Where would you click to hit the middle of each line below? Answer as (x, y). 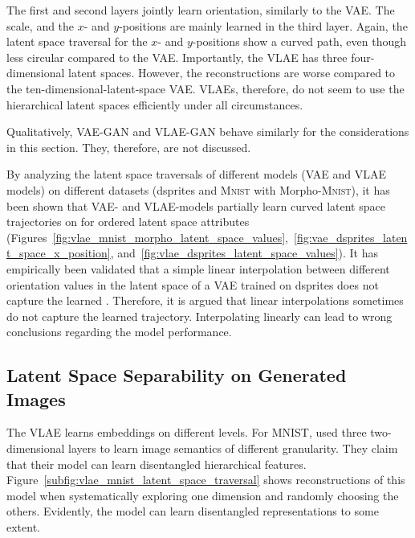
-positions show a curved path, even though (299, 41)
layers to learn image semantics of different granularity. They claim (233, 448)
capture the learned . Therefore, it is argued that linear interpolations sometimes (205, 300)
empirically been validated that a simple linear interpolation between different (198, 268)
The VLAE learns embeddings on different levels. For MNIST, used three (187, 432)
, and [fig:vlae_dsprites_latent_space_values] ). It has (244, 253)
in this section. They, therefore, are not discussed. (129, 147)
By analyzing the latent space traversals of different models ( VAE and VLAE (196, 174)
